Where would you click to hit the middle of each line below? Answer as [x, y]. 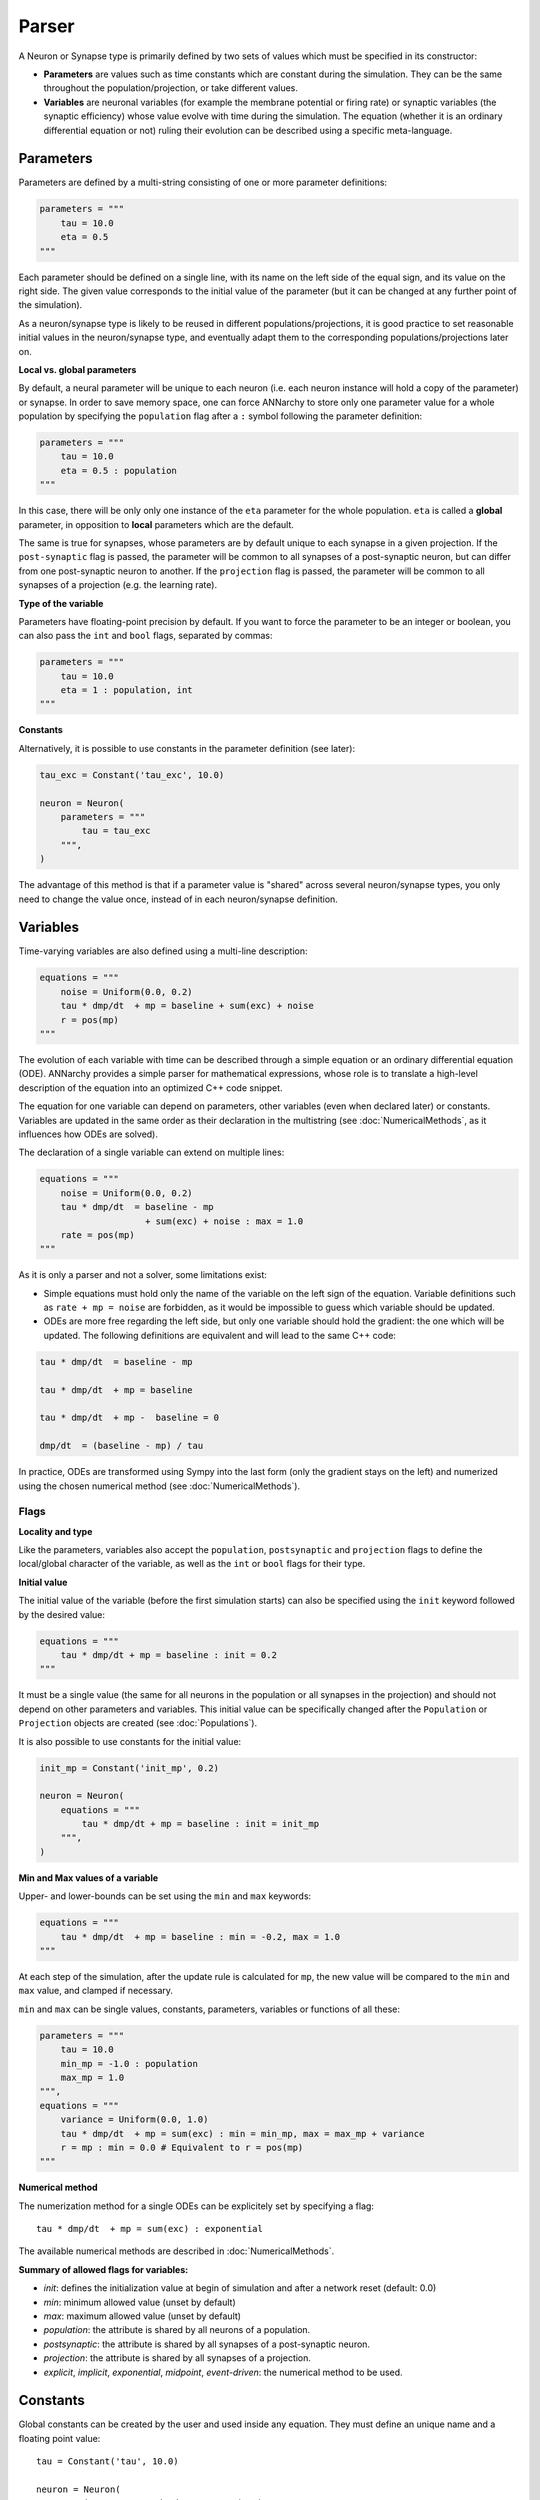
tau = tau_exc [116, 831]
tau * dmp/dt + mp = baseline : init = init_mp [200, 1824]
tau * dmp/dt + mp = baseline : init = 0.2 [168, 1655]
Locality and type [55, 1531]
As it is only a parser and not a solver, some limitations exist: [142, 1275]
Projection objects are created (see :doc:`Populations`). [138, 1723]
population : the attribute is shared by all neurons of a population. [177, 2330]
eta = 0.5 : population [118, 470]
